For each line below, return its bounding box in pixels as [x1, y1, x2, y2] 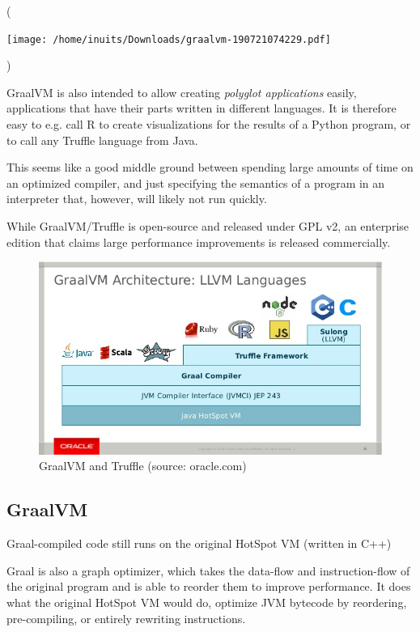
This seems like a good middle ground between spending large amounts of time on [6, 159, 414, 176]
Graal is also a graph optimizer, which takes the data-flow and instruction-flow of [6, 562, 410, 579]
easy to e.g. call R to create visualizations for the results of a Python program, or [6, 116, 411, 133]
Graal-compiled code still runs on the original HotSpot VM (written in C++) [6, 535, 392, 552]
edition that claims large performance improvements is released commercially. [6, 233, 391, 250]
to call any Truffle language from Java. [6, 131, 198, 148]
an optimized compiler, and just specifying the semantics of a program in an [6, 174, 385, 191]
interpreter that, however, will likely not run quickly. [6, 190, 267, 207]
